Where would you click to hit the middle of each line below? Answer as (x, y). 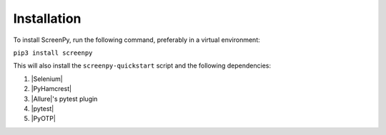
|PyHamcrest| (51, 89)
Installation (47, 18)
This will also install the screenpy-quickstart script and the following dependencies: (142, 66)
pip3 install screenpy (53, 53)
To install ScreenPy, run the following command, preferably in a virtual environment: (137, 40)
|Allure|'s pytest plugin (64, 99)
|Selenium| (47, 79)
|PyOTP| (44, 119)
